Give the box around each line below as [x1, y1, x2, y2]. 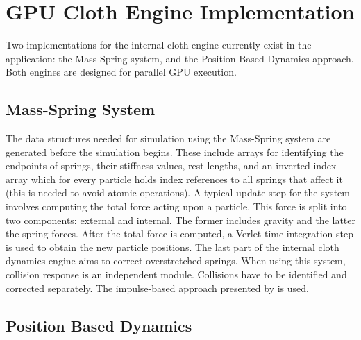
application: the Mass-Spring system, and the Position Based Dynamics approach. [6, 51, 354, 65]
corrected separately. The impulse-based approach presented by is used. [6, 280, 309, 295]
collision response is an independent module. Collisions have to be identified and [6, 267, 347, 282]
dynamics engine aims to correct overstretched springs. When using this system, [6, 253, 346, 268]
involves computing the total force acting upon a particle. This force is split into [6, 199, 347, 214]
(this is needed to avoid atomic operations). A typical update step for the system [6, 185, 350, 200]
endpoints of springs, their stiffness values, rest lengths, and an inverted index [6, 158, 337, 173]
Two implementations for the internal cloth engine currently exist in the [6, 37, 312, 52]
